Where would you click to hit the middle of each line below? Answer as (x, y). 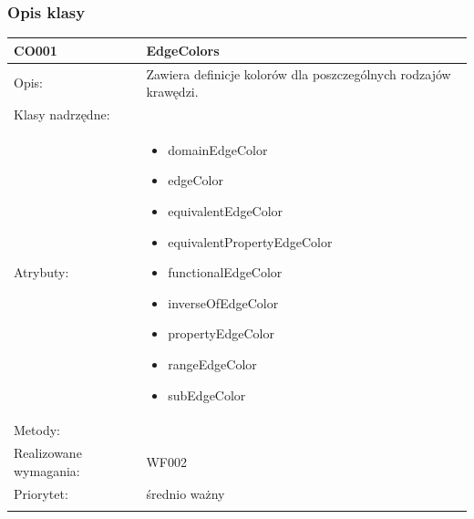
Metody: (37, 430)
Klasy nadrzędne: (62, 114)
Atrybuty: (41, 272)
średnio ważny (185, 493)
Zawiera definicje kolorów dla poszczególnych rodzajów (299, 73)
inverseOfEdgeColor (223, 302)
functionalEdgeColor (225, 272)
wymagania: (47, 470)
